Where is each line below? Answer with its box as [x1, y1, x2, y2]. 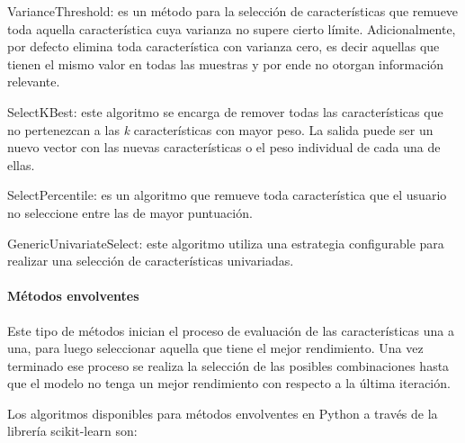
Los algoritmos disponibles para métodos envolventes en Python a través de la [7, 403, 438, 422]
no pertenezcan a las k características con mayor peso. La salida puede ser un [7, 120, 434, 139]
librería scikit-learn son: [7, 421, 138, 440]
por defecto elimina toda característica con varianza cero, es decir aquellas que [7, 37, 440, 56]
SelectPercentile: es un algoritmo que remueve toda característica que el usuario [7, 185, 447, 204]
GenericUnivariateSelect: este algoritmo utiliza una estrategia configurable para [7, 233, 444, 252]
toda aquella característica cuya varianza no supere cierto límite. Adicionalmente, [7, 19, 456, 38]
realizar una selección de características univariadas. [7, 251, 294, 270]
